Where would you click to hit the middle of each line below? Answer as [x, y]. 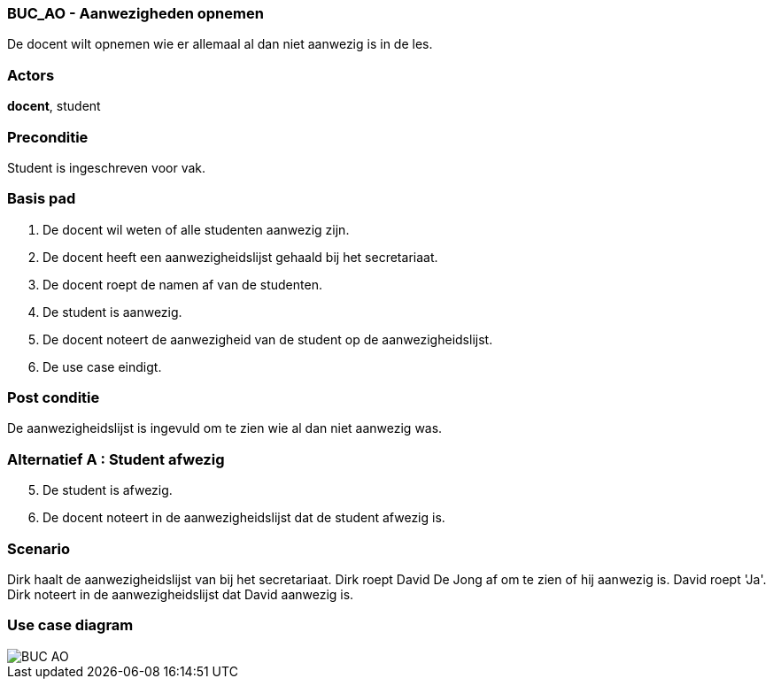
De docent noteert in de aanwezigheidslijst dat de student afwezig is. [244, 518]
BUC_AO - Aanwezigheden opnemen [135, 13]
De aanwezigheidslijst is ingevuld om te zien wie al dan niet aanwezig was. [225, 428]
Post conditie [54, 397]
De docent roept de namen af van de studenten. [182, 284]
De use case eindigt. [102, 366]
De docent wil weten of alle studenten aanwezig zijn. [196, 229]
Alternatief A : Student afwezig [116, 459]
